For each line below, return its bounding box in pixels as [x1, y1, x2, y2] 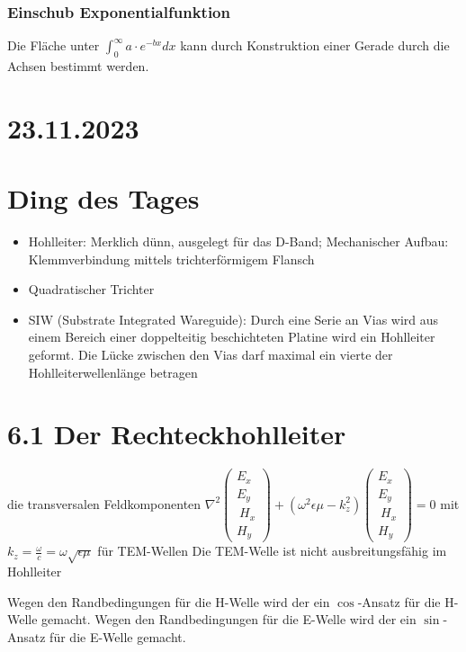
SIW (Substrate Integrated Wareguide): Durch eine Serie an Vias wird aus [28, 309, 439, 328]
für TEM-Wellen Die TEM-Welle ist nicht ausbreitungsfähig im [97, 541, 447, 560]
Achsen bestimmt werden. [7, 57, 149, 76]
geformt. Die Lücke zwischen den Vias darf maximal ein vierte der [28, 345, 393, 364]
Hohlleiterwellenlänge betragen [28, 362, 198, 381]
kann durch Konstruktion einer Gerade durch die [180, 36, 450, 55]
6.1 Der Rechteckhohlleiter [7, 415, 346, 452]
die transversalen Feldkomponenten [7, 494, 202, 513]
